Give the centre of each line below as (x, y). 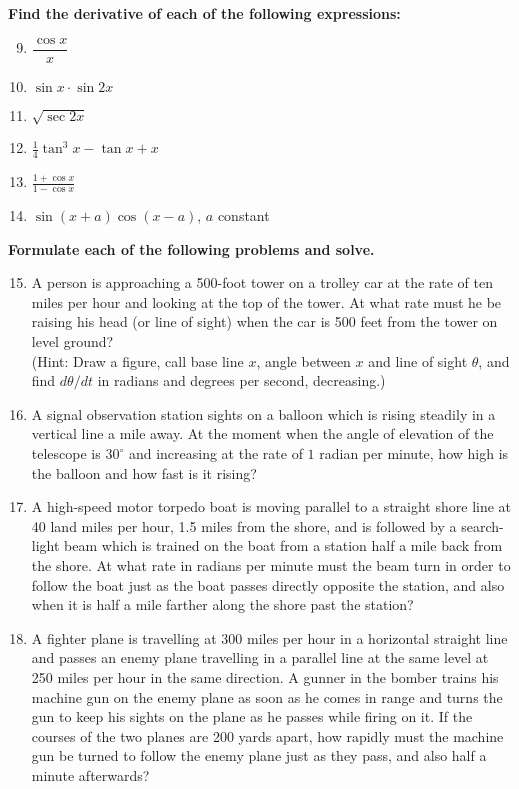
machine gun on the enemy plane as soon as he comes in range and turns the (267, 696)
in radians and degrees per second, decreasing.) (241, 380)
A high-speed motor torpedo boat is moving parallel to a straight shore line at (271, 506)
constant (243, 215)
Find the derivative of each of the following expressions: (204, 13)
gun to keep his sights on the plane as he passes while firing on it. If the (252, 716)
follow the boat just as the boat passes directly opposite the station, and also (268, 584)
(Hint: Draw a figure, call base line (137, 360)
